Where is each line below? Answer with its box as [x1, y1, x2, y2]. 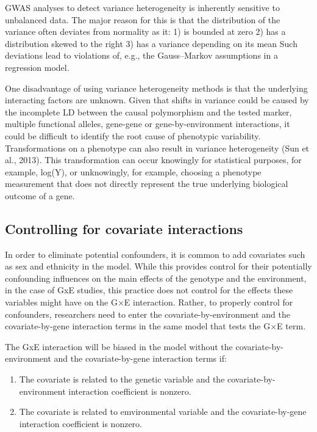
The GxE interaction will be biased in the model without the [5, 340, 233, 353]
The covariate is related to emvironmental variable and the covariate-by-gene [19, 405, 307, 418]
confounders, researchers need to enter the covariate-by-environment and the [5, 307, 290, 320]
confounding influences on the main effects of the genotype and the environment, [5, 271, 307, 284]
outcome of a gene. [5, 189, 75, 202]
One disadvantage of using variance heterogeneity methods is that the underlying [5, 81, 308, 94]
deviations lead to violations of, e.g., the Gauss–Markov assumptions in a [5, 49, 278, 62]
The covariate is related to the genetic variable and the [19, 373, 225, 386]
